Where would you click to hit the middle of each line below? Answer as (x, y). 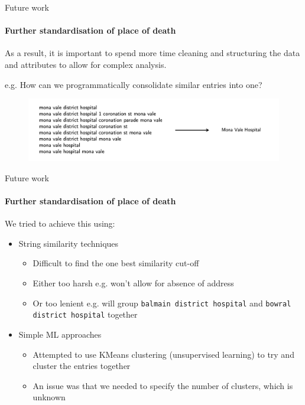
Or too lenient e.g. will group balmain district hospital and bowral (162, 303)
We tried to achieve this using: (60, 223)
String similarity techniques (69, 243)
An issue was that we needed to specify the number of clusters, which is (163, 385)
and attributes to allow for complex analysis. (86, 64)
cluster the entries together (82, 366)
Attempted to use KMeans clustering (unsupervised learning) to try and (163, 354)
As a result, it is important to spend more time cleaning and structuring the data (152, 53)
